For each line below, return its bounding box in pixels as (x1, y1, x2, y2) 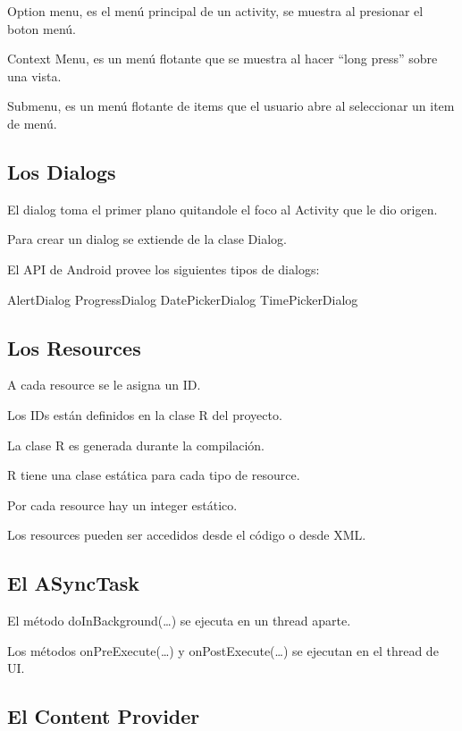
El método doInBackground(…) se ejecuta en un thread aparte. (7, 611, 351, 630)
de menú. (7, 113, 57, 132)
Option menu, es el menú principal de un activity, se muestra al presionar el (7, 2, 424, 20)
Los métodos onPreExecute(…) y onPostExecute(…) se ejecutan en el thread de (7, 641, 439, 660)
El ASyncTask (7, 569, 139, 597)
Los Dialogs (7, 157, 116, 185)
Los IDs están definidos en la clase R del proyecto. (7, 405, 282, 424)
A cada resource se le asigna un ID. (7, 375, 201, 394)
